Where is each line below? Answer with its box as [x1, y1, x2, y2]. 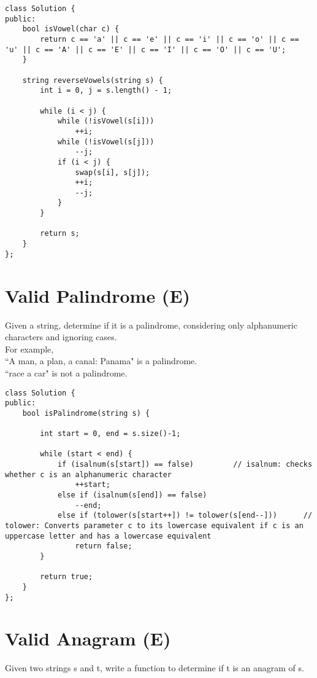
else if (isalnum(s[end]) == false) [57, 491, 207, 500]
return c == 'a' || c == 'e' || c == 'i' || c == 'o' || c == [40, 34, 299, 44]
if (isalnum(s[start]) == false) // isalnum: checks [57, 460, 313, 469]
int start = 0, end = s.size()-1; [40, 429, 181, 438]
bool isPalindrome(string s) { [22, 408, 150, 418]
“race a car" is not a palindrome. [5, 366, 128, 379]
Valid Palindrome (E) [5, 282, 191, 308]
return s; [40, 229, 80, 238]
